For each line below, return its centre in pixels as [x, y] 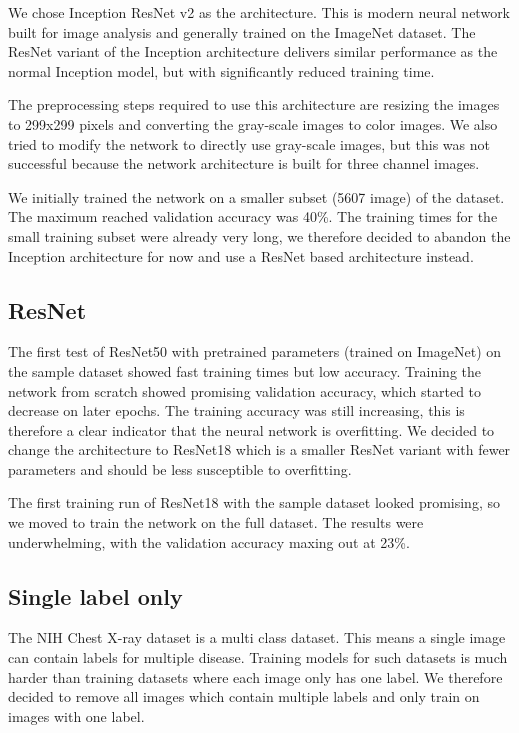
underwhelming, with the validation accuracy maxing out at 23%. [209, 541]
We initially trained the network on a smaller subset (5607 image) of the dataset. [256, 196]
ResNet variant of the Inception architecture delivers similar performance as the [253, 51]
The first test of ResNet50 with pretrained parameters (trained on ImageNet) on [255, 351]
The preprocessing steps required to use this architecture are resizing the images [254, 104]
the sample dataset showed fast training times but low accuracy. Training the [244, 370]
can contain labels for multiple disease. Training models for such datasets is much [258, 657]
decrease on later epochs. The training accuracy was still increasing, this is [236, 410]
